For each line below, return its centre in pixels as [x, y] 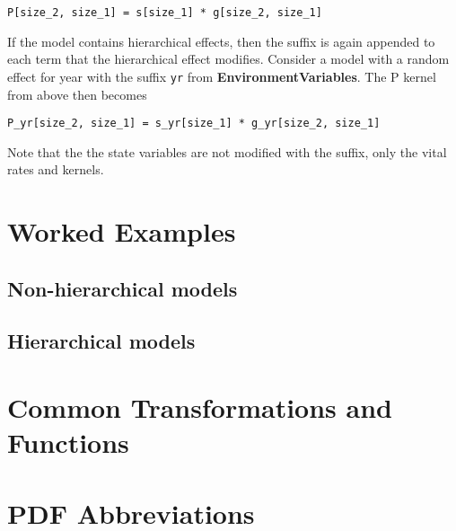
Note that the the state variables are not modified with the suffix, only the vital [227, 151]
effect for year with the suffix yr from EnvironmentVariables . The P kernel [222, 76]
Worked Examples [122, 231]
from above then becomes [77, 94]
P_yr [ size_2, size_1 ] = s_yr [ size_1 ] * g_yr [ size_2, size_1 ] [194, 124]
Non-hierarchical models [123, 288]
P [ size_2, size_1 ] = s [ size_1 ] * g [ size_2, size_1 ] [165, 13]
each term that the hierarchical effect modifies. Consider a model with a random [228, 59]
